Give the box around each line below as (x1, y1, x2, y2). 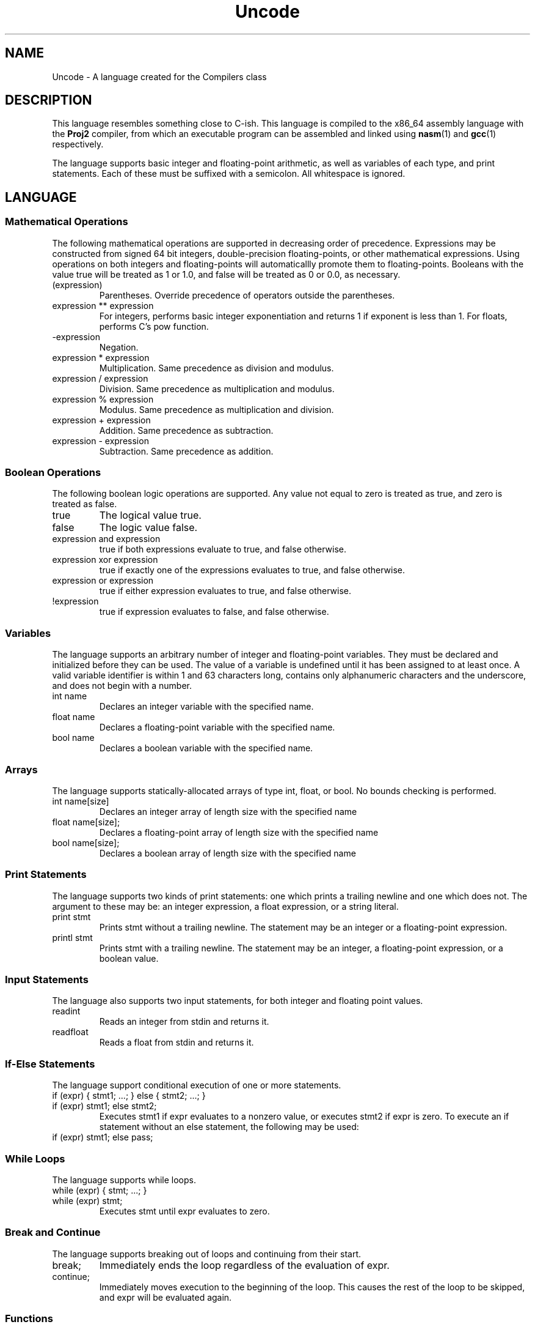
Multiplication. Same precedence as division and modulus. (99, 362, 334, 373)
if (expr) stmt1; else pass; (52, 1132, 153, 1143)
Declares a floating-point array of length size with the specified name (99, 827, 379, 838)
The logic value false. (99, 521, 198, 534)
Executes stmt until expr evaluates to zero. (99, 1205, 270, 1216)
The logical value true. (99, 509, 202, 522)
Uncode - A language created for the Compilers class (52, 71, 267, 82)
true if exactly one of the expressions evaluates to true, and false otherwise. (99, 565, 406, 576)
